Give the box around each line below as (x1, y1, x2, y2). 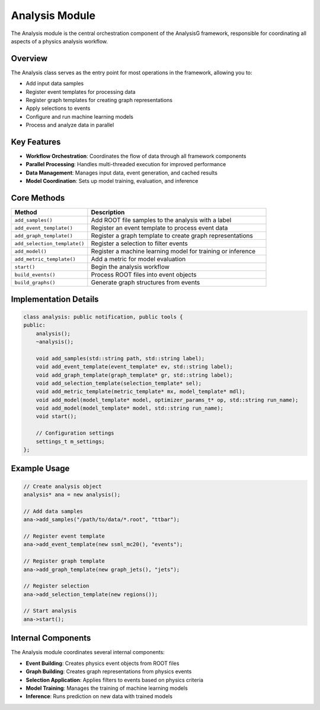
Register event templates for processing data (25, 88, 136, 95)
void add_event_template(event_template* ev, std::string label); (36, 363, 233, 370)
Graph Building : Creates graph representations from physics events (25, 668, 192, 675)
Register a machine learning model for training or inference (91, 247, 256, 255)
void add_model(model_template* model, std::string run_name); (36, 405, 224, 412)
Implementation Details (11, 294, 99, 304)
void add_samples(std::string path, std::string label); (36, 355, 205, 362)
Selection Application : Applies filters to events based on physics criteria (25, 676, 204, 683)
